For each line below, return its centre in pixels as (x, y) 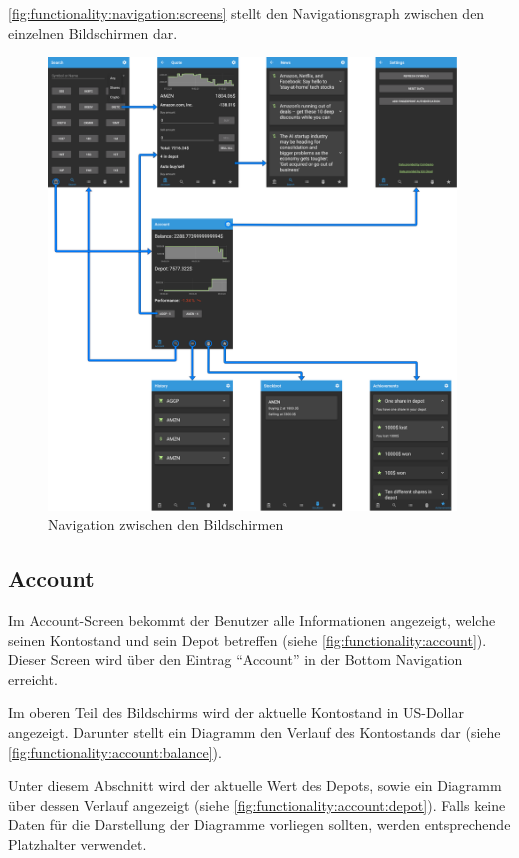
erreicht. (33, 678)
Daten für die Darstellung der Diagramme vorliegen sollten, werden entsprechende (259, 824)
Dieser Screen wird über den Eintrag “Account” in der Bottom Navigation (235, 659)
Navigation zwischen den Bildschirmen (166, 524)
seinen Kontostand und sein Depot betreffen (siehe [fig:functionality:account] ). (247, 639)
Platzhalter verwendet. (77, 844)
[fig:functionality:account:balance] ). (115, 751)
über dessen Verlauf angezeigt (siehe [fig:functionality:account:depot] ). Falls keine (257, 804)
